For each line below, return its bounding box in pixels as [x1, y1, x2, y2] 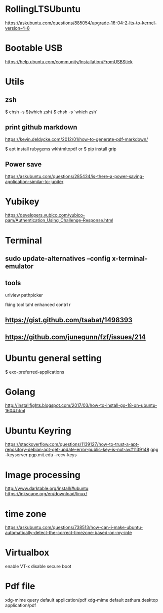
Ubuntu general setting [5, 352, 102, 364]
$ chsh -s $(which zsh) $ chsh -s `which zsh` [5, 109, 98, 115]
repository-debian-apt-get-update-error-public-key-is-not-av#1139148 [5, 446, 150, 453]
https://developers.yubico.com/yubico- [5, 212, 85, 218]
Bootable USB [5, 43, 63, 54]
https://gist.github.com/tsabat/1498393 [5, 316, 132, 324]
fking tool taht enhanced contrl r [5, 302, 71, 307]
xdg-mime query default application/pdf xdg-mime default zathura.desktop [5, 597, 158, 603]
